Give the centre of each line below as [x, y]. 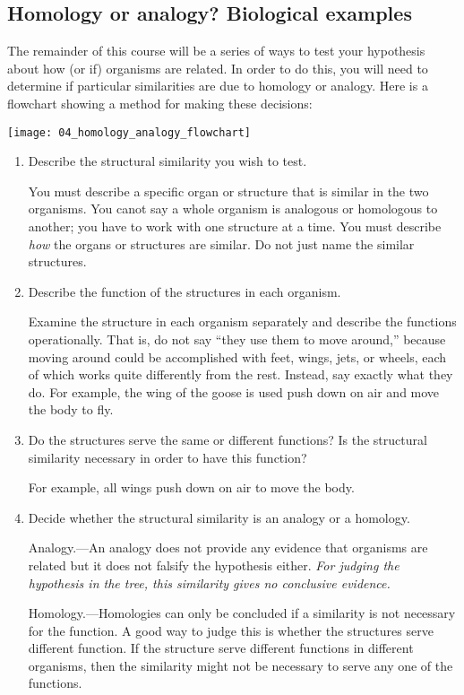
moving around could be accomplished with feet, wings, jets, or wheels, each [237, 356]
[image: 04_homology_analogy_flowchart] [129, 132]
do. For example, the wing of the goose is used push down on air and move [234, 391]
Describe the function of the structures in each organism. [185, 291]
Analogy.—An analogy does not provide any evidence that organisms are [228, 547]
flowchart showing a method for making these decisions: [160, 103]
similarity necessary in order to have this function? [168, 457]
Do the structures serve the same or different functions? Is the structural [228, 439]
